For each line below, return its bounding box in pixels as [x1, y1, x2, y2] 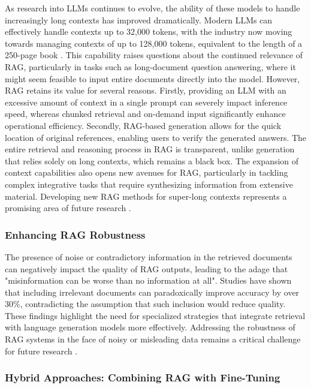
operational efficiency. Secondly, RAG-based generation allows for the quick [5, 119, 282, 131]
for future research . [5, 344, 78, 357]
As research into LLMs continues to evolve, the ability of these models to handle [5, 2, 300, 14]
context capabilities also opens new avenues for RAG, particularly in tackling [5, 166, 288, 179]
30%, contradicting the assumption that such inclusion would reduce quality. [5, 297, 286, 310]
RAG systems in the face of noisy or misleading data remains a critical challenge [5, 333, 301, 345]
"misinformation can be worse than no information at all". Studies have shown [5, 274, 292, 287]
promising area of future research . [5, 201, 131, 214]
